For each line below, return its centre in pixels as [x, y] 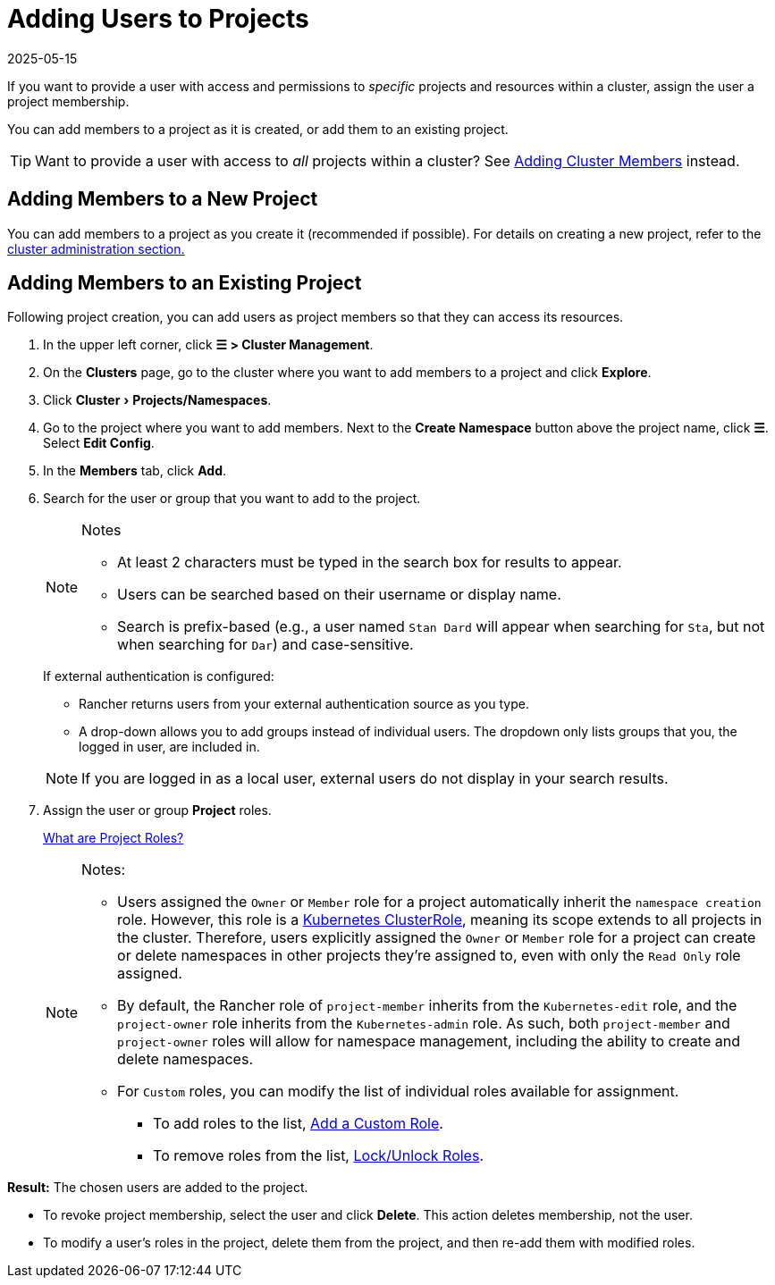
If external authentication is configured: [159, 676]
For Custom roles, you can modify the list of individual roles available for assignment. [398, 1092]
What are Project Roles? [114, 838]
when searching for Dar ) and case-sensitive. [265, 645]
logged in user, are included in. [169, 747]
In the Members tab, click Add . [135, 471]
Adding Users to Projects [158, 19]
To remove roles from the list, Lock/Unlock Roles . [318, 1156]
